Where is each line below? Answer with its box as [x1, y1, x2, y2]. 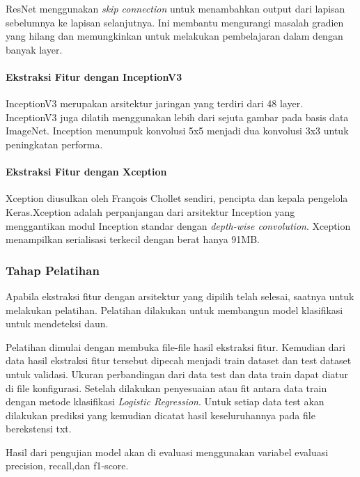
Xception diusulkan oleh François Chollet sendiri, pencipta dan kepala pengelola [6, 191, 348, 205]
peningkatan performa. [6, 136, 103, 151]
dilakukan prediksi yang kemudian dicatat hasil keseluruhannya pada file [6, 407, 315, 422]
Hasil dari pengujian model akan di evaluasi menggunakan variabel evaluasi [6, 444, 329, 459]
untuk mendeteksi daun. [6, 316, 109, 331]
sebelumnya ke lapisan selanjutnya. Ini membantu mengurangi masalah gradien [6, 15, 344, 29]
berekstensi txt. [6, 421, 72, 436]
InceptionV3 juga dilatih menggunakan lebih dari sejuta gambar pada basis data [6, 109, 349, 124]
